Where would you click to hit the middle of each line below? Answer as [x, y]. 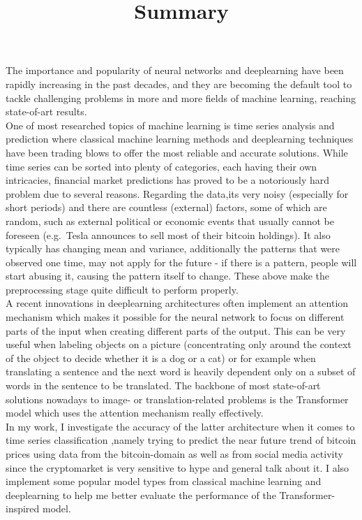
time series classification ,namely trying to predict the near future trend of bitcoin [181, 440]
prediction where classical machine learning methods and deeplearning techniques [180, 139]
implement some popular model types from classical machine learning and [164, 481]
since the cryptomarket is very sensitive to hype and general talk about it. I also [178, 467]
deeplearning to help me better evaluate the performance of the [141, 494]
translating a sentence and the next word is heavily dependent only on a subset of [181, 371]
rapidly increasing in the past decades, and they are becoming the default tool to [179, 84]
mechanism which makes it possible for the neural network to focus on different [175, 317]
